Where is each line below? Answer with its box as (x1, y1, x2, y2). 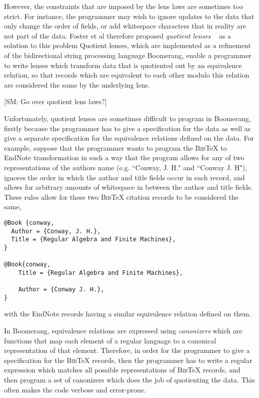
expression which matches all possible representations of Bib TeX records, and (4, 364, 240, 375)
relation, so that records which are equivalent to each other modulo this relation (4, 70, 249, 80)
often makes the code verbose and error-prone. (4, 384, 146, 394)
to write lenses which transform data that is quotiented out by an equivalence (4, 60, 242, 70)
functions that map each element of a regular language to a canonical (4, 335, 216, 345)
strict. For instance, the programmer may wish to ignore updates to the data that (4, 11, 254, 21)
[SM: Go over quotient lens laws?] (4, 96, 107, 107)
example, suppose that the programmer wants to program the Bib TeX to (4, 142, 227, 153)
